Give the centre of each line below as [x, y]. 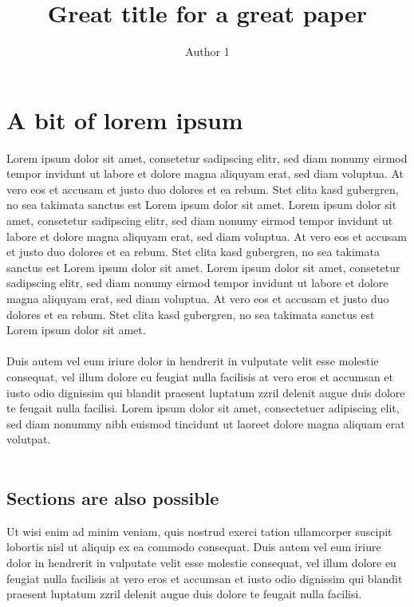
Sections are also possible [113, 497]
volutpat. [29, 439]
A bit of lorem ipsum [125, 119]
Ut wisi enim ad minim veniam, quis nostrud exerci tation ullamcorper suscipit [199, 531]
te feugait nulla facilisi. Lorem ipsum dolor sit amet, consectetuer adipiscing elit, [203, 408]
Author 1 [207, 51]
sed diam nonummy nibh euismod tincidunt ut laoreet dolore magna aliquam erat [206, 423]
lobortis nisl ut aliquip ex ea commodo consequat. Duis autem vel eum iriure [194, 547]
